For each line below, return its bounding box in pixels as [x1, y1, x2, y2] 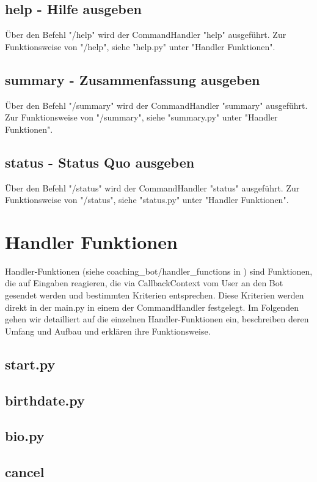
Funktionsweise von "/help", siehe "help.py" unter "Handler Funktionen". [5, 40, 275, 53]
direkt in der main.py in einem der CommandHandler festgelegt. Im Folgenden [5, 300, 299, 313]
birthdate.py [5, 390, 85, 409]
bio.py [5, 426, 45, 445]
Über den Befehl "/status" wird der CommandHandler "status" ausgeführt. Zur [5, 181, 300, 194]
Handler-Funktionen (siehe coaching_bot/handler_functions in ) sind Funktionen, [5, 264, 313, 277]
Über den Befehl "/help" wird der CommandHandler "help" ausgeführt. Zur [5, 28, 286, 41]
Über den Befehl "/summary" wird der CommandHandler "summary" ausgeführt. [5, 98, 308, 111]
